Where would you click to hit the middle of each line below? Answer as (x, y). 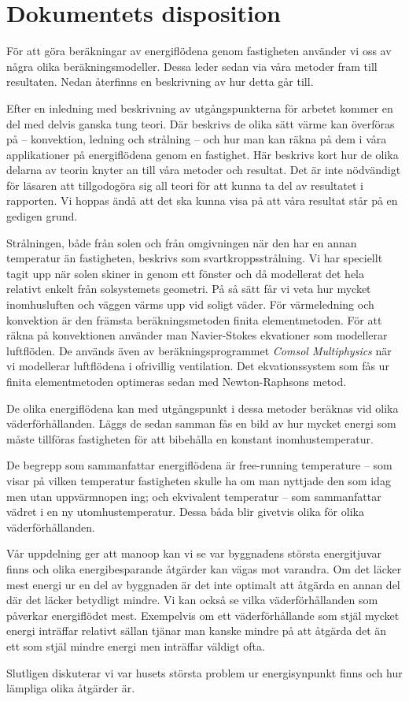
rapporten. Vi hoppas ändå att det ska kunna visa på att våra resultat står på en (202, 200)
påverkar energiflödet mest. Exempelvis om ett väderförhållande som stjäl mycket (203, 615)
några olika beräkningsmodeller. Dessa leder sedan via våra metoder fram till (192, 66)
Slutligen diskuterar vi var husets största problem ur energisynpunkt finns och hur (204, 672)
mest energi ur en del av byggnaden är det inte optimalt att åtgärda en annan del (203, 584)
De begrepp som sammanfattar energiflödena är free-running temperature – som (199, 465)
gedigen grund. (42, 216)
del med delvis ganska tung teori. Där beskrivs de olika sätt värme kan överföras (201, 123)
